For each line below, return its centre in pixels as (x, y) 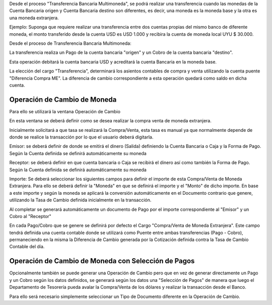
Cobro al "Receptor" (30, 216)
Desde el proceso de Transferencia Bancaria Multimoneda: (70, 43)
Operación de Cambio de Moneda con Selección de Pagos (102, 261)
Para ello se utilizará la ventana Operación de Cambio (65, 111)
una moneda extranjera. (34, 18)
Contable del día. (27, 247)
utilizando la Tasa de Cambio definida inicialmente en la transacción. (80, 200)
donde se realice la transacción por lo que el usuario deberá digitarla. (81, 137)
